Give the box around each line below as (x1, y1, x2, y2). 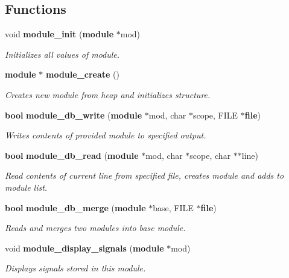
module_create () (46, 68, 120, 81)
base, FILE (153, 201, 194, 214)
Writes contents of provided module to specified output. (5, 129, 206, 141)
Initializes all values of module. (5, 48, 120, 60)
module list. (5, 181, 48, 193)
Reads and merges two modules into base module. (5, 221, 186, 234)
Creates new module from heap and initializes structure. (5, 88, 211, 100)
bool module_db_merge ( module (5, 201, 146, 214)
